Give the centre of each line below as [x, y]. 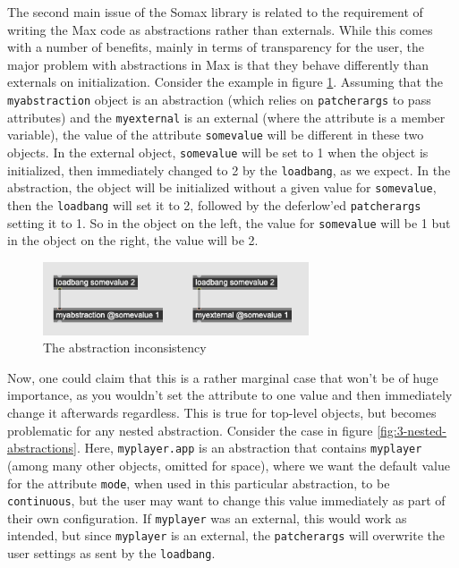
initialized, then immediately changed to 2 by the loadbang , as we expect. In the [229, 170]
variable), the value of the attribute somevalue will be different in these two [216, 135]
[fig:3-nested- [412, 430]
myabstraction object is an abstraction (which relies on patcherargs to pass [219, 99]
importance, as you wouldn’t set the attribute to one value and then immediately [230, 395]
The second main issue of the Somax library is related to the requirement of [215, 12]
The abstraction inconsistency [125, 348]
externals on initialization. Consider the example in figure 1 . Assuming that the [225, 82]
